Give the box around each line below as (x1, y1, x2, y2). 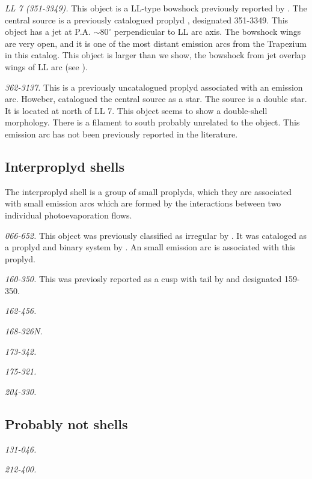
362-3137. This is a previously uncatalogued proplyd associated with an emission (5, 80, 303, 93)
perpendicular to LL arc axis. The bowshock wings (114, 25, 301, 38)
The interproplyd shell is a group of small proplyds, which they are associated (5, 185, 292, 197)
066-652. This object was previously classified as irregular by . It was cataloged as (5, 229, 307, 241)
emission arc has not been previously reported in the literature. (5, 127, 238, 140)
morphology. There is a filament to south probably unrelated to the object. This (5, 116, 300, 128)
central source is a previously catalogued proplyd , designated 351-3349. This (5, 13, 289, 26)
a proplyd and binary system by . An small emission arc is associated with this (5, 241, 296, 253)
